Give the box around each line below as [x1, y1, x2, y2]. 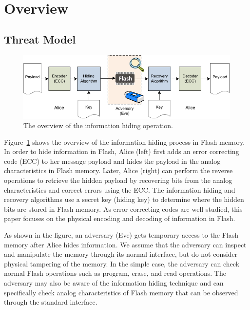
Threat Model [4, 31, 76, 46]
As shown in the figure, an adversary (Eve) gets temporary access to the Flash [4, 230, 238, 240]
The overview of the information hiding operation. [23, 120, 173, 131]
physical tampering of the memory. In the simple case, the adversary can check [4, 258, 240, 268]
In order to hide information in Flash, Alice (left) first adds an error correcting [4, 146, 239, 156]
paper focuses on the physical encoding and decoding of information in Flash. [4, 213, 235, 223]
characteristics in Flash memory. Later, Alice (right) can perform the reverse [4, 165, 233, 176]
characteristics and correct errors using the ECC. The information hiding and [4, 184, 235, 195]
